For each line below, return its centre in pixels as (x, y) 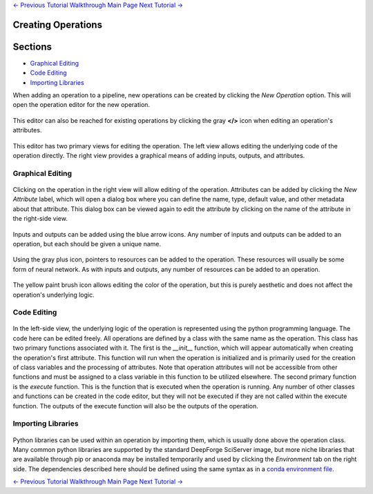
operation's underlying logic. (54, 295)
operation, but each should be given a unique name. (87, 244)
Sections (32, 47)
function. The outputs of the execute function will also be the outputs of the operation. (136, 406)
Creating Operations (58, 24)
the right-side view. (40, 219)
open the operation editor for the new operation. (82, 105)
